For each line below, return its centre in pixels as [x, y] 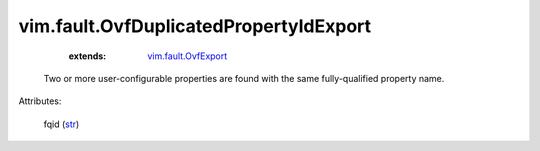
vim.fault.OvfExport [187, 56]
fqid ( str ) [61, 124]
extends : [87, 56]
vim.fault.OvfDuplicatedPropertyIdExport [195, 26]
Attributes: [40, 101]
